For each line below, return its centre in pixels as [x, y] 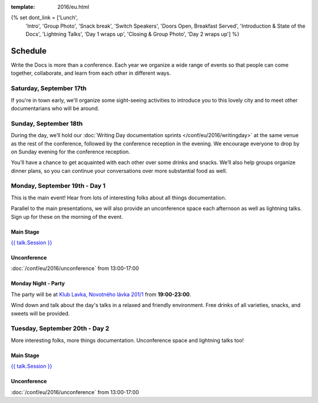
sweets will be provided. [40, 313]
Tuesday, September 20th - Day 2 [60, 328]
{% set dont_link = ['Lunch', [44, 18]
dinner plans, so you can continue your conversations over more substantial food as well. [119, 171]
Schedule [29, 51]
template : [23, 7]
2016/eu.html [73, 7]
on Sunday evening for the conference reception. [71, 151]
